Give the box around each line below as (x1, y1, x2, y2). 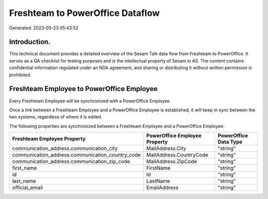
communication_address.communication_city (12, 145, 118, 152)
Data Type (217, 138, 243, 145)
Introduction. (9, 38, 51, 46)
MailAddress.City (146, 145, 186, 152)
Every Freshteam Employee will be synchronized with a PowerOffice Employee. (9, 98, 171, 104)
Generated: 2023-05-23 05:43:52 (9, 25, 79, 31)
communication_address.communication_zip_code (12, 158, 131, 165)
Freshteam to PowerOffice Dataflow (9, 7, 160, 18)
